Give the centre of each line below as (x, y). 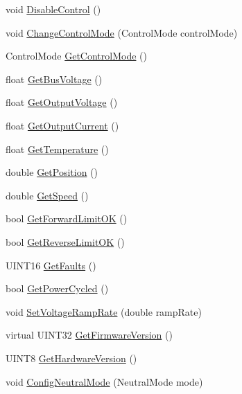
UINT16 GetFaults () (51, 265)
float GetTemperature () (57, 149)
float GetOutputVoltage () (62, 102)
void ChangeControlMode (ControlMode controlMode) (122, 32)
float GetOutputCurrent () (62, 125)
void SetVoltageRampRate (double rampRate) (104, 311)
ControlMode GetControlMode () (76, 56)
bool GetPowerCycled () (57, 288)
